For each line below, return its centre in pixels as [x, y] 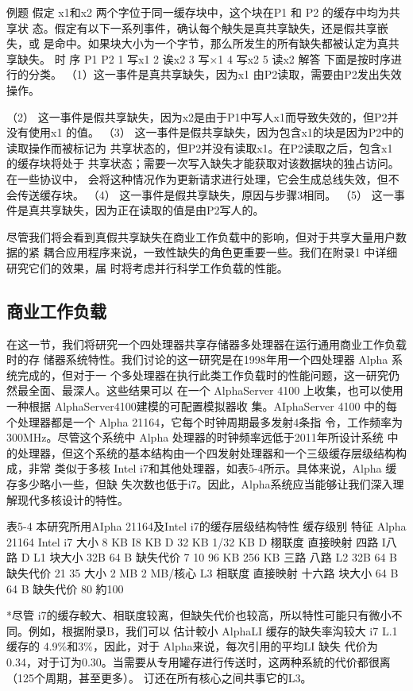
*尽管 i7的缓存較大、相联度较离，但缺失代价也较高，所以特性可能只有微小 [199, 615]
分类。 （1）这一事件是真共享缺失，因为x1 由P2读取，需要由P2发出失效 [215, 74]
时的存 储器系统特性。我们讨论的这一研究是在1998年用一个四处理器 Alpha [197, 359]
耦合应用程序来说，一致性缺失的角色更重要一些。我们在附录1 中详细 [220, 252]
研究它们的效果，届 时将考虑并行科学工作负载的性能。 [147, 267]
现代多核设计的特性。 [73, 499]
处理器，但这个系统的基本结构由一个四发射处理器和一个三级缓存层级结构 [206, 452]
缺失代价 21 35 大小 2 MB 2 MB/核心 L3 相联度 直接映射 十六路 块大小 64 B [203, 573]
